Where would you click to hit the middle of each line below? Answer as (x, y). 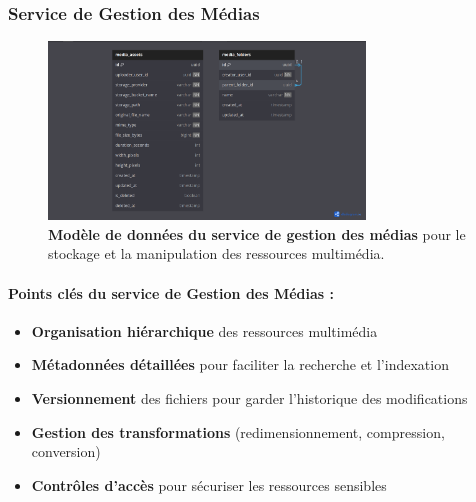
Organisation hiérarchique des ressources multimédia (204, 330)
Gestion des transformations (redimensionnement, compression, (238, 431)
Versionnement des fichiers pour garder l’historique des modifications (249, 398)
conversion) (66, 451)
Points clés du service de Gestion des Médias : (171, 292)
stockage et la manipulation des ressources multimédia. (216, 253)
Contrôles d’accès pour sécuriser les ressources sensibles (209, 484)
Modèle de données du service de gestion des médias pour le (257, 233)
